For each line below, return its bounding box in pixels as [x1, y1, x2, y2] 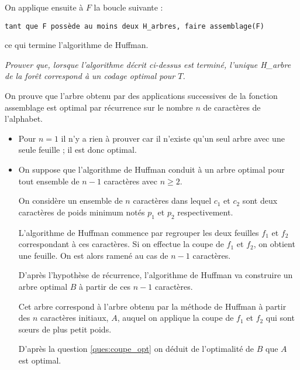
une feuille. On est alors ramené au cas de [18, 249, 168, 261]
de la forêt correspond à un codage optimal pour [5, 70, 175, 82]
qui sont [265, 311, 295, 324]
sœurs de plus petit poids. [18, 323, 112, 335]
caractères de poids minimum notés [18, 205, 145, 218]
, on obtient [253, 238, 295, 250]
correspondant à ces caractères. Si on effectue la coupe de [18, 238, 224, 250]
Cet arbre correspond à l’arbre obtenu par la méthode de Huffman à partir [18, 300, 287, 312]
